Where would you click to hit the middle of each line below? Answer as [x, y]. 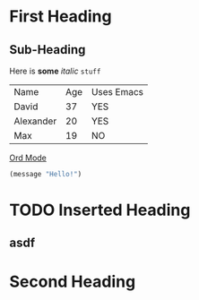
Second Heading [73, 282]
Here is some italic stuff [55, 71]
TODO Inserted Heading [100, 210]
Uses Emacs [117, 92]
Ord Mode [28, 158]
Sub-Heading [48, 50]
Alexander [35, 121]
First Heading [61, 17]
